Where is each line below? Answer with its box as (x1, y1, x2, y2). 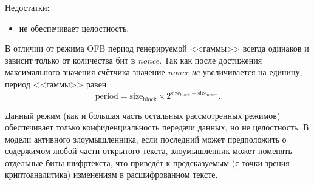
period (95, 92, 118, 101)
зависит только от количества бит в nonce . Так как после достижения (5, 53, 262, 66)
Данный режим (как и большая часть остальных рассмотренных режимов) (5, 109, 281, 121)
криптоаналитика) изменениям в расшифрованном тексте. (5, 168, 218, 181)
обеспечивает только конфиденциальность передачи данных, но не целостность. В (5, 121, 309, 133)
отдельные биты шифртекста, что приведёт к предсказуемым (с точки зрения (5, 156, 290, 169)
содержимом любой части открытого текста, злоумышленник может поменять (5, 144, 292, 157)
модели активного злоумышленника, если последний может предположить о (5, 132, 287, 145)
